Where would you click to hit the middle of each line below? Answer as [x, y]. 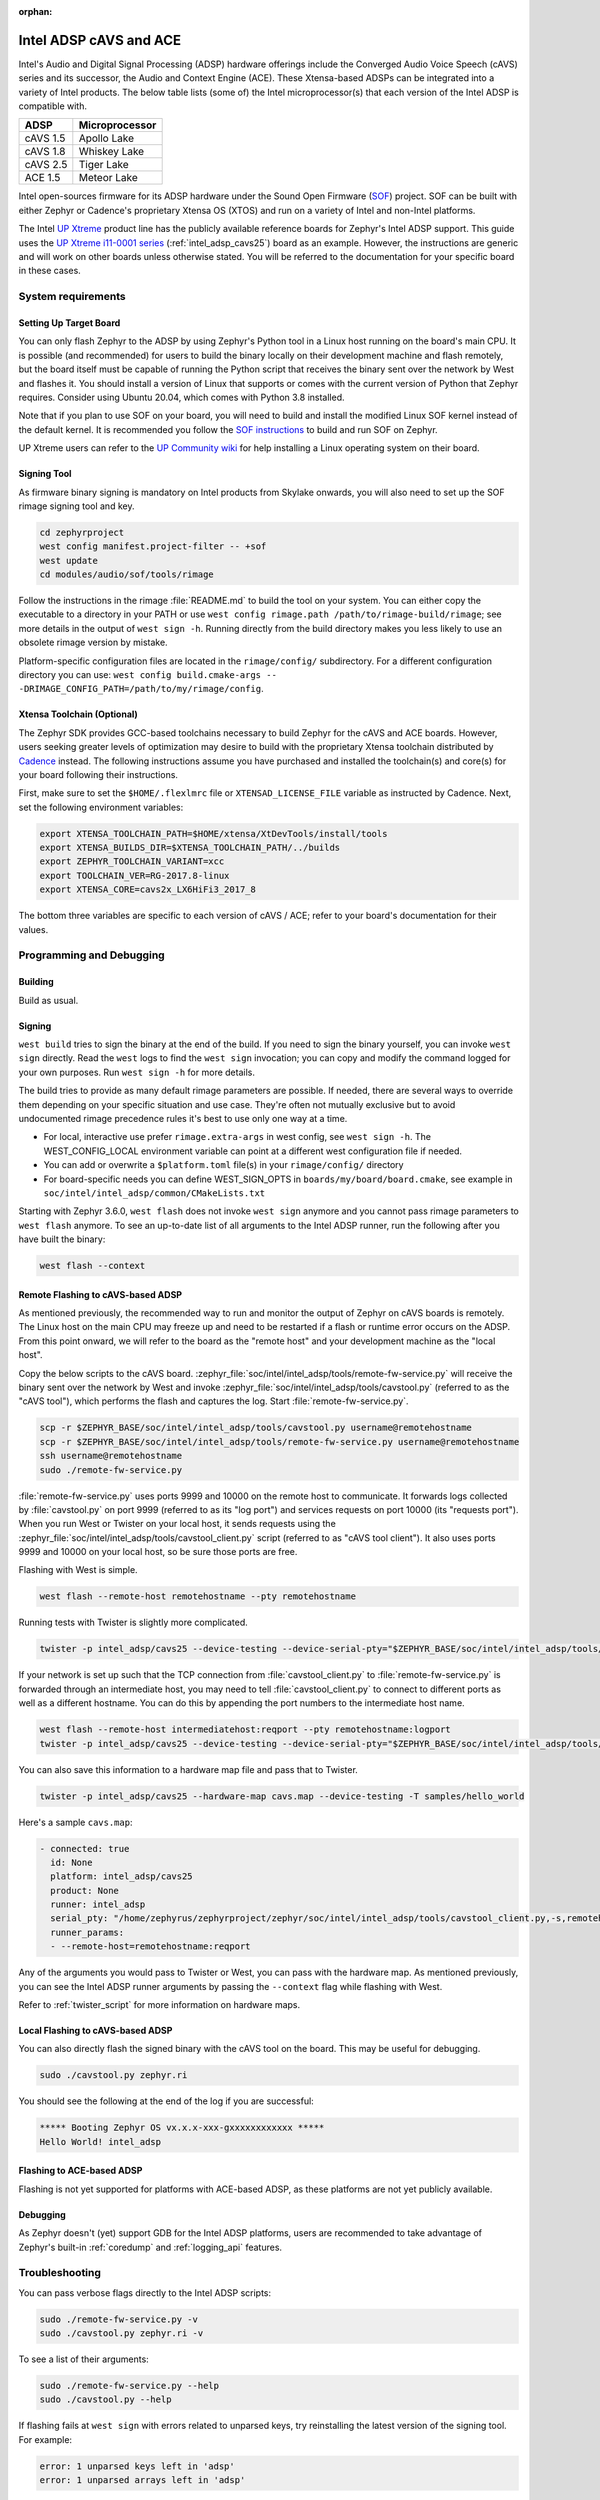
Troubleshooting [60, 2273]
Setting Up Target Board [69, 322]
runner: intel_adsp [98, 1904]
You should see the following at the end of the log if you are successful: [166, 2101]
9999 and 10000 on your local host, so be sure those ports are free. [158, 1552]
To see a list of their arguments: [83, 2359]
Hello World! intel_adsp [100, 2141]
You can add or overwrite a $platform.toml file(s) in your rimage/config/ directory [223, 1165]
